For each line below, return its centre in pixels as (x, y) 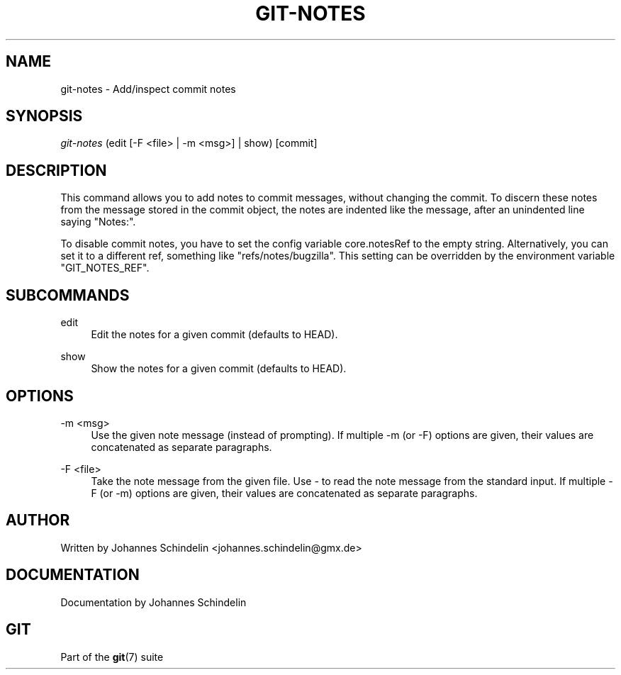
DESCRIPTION (56, 170)
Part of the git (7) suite (112, 657)
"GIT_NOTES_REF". (105, 268)
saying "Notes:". (98, 222)
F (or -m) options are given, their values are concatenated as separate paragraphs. (284, 493)
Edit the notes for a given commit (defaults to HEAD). (214, 335)
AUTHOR (38, 520)
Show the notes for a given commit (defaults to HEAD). (219, 369)
